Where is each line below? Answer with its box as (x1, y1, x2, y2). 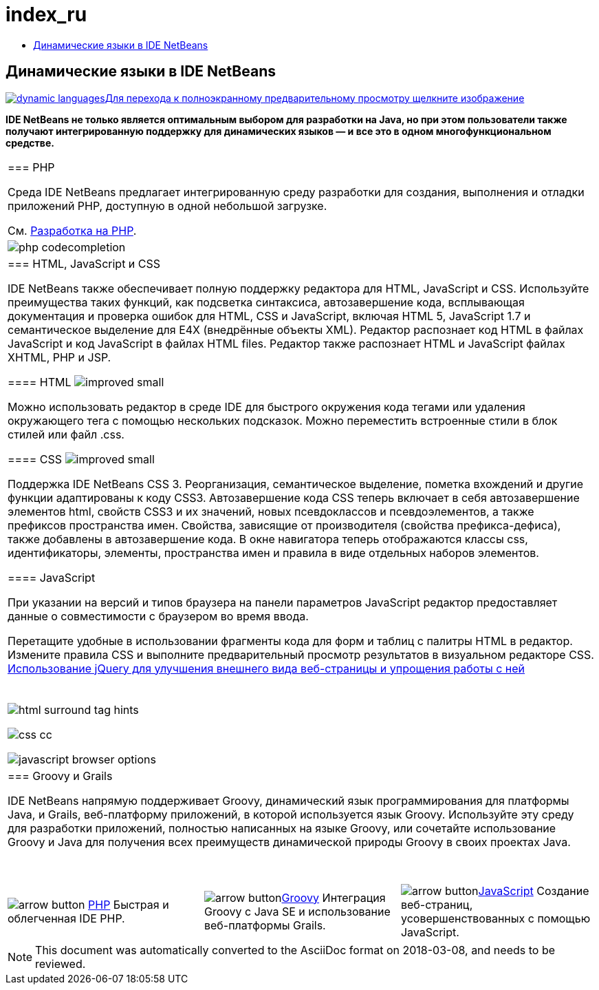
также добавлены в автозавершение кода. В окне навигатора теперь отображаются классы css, (8, 531, 528, 546)
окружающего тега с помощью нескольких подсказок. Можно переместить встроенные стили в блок (8, 413, 558, 428)
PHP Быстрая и (88, 897, 169, 912)
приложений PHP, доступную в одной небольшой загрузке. (8, 198, 327, 213)
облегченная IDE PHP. (8, 911, 125, 925)
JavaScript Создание (478, 883, 589, 898)
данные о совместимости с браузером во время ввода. (8, 609, 309, 623)
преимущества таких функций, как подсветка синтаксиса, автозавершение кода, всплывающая (8, 295, 525, 309)
